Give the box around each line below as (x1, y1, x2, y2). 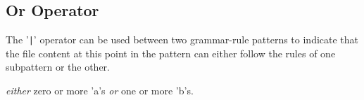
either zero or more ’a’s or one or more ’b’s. (6, 83, 194, 98)
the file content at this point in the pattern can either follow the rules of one (6, 45, 336, 60)
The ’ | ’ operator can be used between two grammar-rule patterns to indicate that (6, 32, 359, 47)
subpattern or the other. (6, 59, 110, 74)
